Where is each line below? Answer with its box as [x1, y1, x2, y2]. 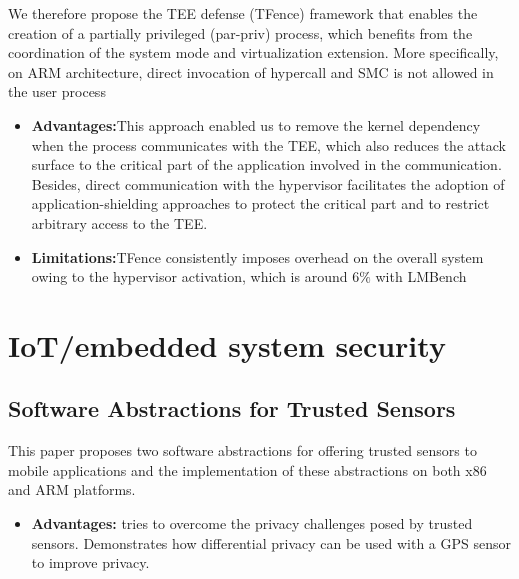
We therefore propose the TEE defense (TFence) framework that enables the [8, 3, 478, 23]
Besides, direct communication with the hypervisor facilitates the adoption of [31, 173, 505, 194]
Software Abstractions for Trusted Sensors [8, 393, 456, 424]
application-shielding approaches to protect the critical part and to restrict [31, 193, 490, 214]
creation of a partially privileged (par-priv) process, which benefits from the [8, 22, 473, 43]
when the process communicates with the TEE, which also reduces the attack [31, 134, 506, 155]
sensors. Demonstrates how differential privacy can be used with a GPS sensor [31, 532, 512, 553]
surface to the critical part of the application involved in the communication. [31, 154, 502, 175]
